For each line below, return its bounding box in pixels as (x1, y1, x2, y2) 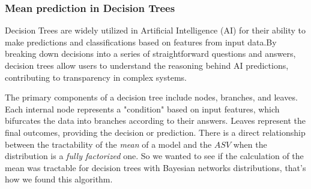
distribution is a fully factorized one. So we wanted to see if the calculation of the (5, 150, 304, 162)
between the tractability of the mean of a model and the (5, 138, 212, 150)
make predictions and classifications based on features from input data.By (5, 35, 277, 48)
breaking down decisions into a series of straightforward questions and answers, (5, 47, 296, 60)
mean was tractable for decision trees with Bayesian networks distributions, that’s (5, 161, 306, 173)
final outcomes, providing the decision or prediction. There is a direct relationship (5, 126, 306, 138)
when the (233, 138, 267, 150)
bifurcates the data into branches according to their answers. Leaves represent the (5, 114, 306, 127)
